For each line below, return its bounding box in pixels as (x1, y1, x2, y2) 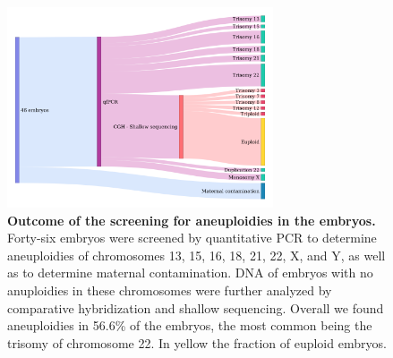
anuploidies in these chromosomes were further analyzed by (7, 281, 332, 300)
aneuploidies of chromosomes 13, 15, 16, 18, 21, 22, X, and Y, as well (7, 245, 386, 264)
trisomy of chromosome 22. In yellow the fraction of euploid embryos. (7, 333, 387, 352)
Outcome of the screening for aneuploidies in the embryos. (7, 210, 376, 229)
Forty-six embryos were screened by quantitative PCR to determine (7, 228, 377, 247)
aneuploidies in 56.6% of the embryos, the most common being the (7, 316, 372, 335)
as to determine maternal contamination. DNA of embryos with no (7, 263, 373, 282)
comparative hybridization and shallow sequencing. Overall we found (7, 298, 384, 317)
